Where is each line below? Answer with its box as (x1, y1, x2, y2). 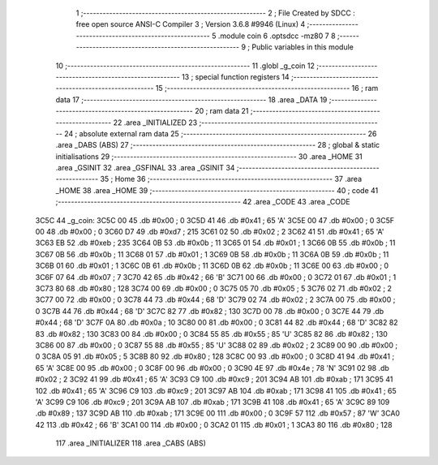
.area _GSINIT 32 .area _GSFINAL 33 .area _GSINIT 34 (55, 163, 235, 173)
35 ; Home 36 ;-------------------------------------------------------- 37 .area (100, 174, 363, 184)
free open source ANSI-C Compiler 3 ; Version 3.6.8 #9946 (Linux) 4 (75, 19, 306, 29)
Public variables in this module (251, 42, 354, 52)
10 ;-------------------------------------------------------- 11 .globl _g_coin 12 (55, 61, 316, 71)
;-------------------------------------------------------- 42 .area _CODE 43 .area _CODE (55, 197, 350, 207)
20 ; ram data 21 (195, 106, 249, 116)
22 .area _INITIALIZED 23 (113, 118, 198, 127)
